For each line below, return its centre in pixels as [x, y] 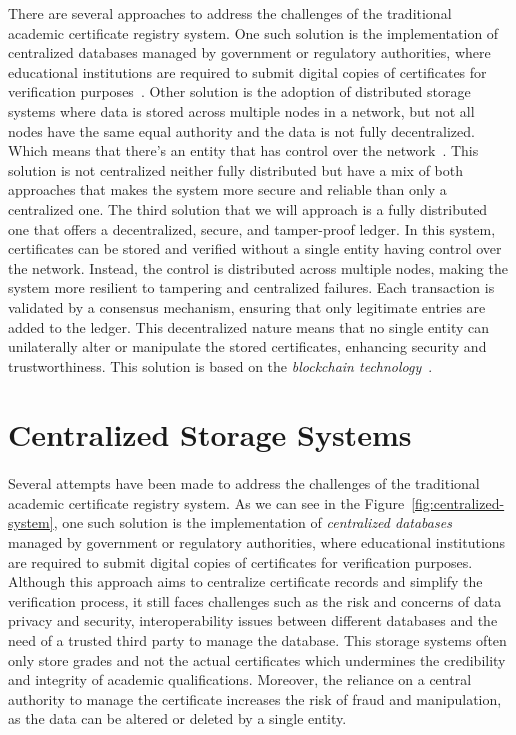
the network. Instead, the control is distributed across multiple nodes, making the [258, 267]
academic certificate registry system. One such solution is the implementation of [253, 32]
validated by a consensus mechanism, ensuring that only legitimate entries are [247, 306]
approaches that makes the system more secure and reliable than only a [227, 189]
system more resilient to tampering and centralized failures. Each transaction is [251, 287]
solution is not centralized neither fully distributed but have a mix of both [236, 169]
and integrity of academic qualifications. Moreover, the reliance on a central [240, 679]
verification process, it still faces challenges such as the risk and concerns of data [255, 600]
